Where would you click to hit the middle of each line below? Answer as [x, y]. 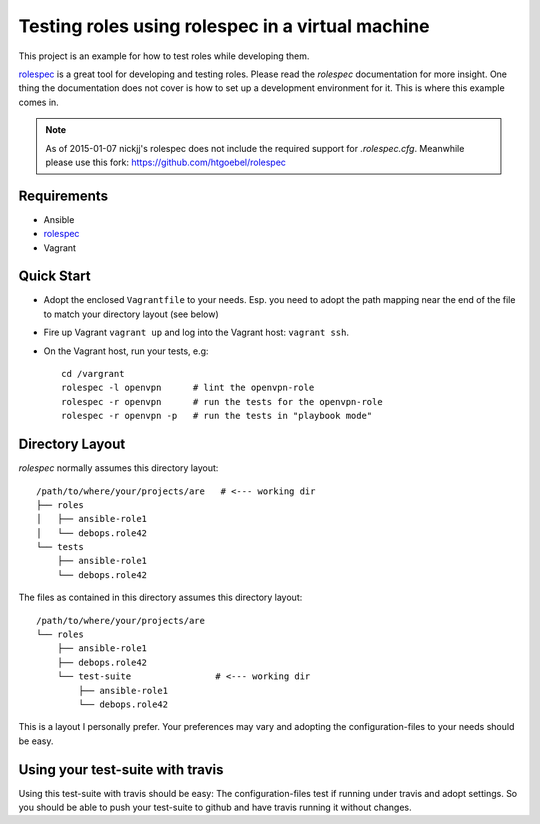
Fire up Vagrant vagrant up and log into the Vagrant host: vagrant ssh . [196, 332]
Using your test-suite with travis [121, 769]
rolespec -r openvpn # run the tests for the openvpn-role [222, 401]
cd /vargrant [93, 374]
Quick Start [54, 276]
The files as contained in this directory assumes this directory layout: [160, 597]
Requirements [63, 195]
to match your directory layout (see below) [131, 314]
